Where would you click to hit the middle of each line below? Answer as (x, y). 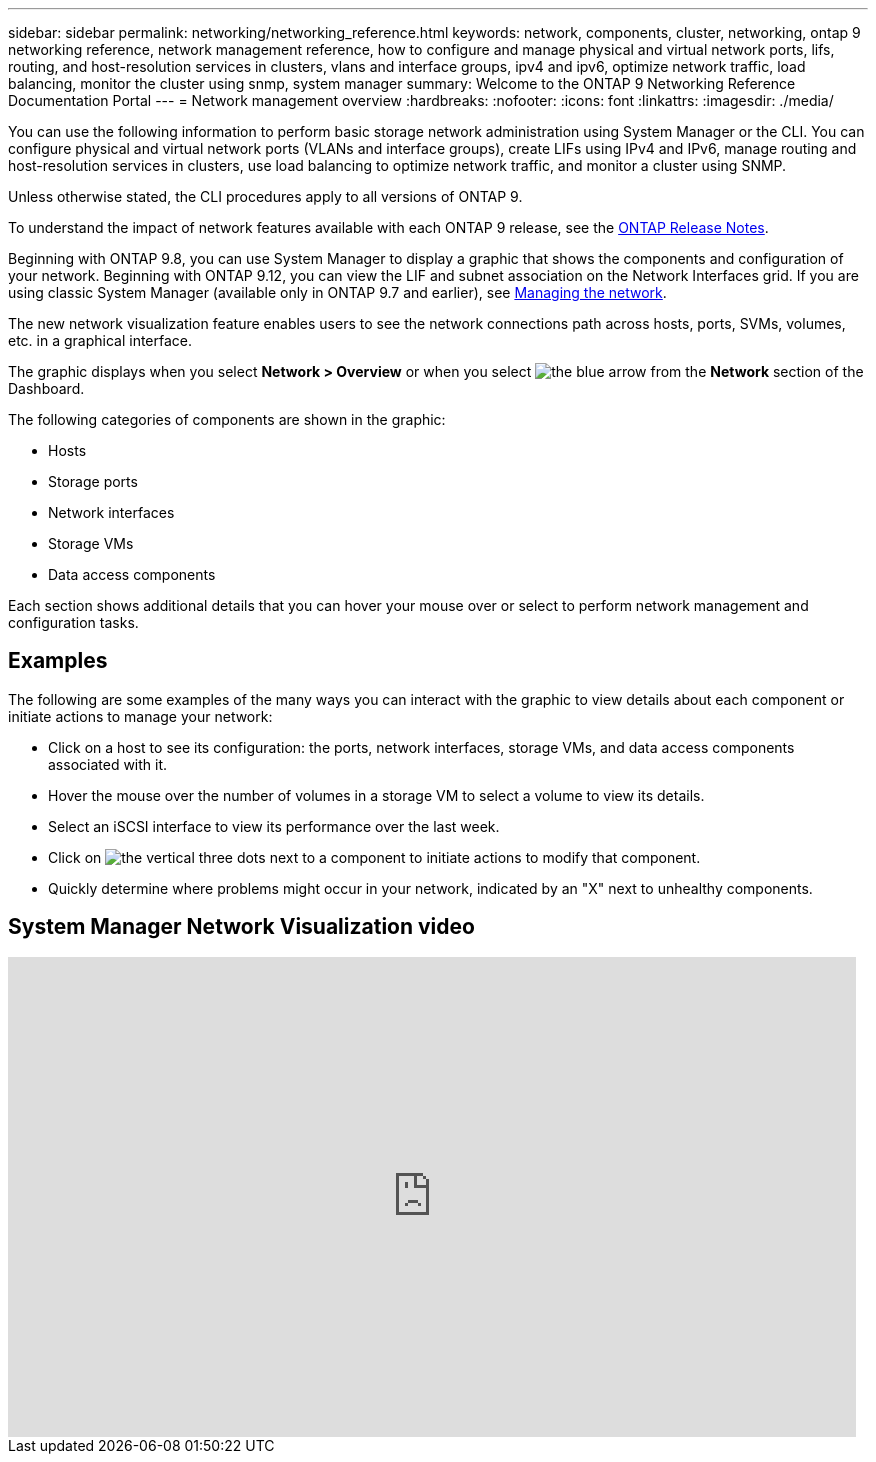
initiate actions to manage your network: (140, 716)
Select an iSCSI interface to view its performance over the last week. (274, 826)
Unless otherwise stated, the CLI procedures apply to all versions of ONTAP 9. (265, 196)
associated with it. (108, 764)
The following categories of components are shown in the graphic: (227, 419)
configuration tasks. (73, 622)
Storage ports (93, 481)
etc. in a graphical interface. (100, 340)
